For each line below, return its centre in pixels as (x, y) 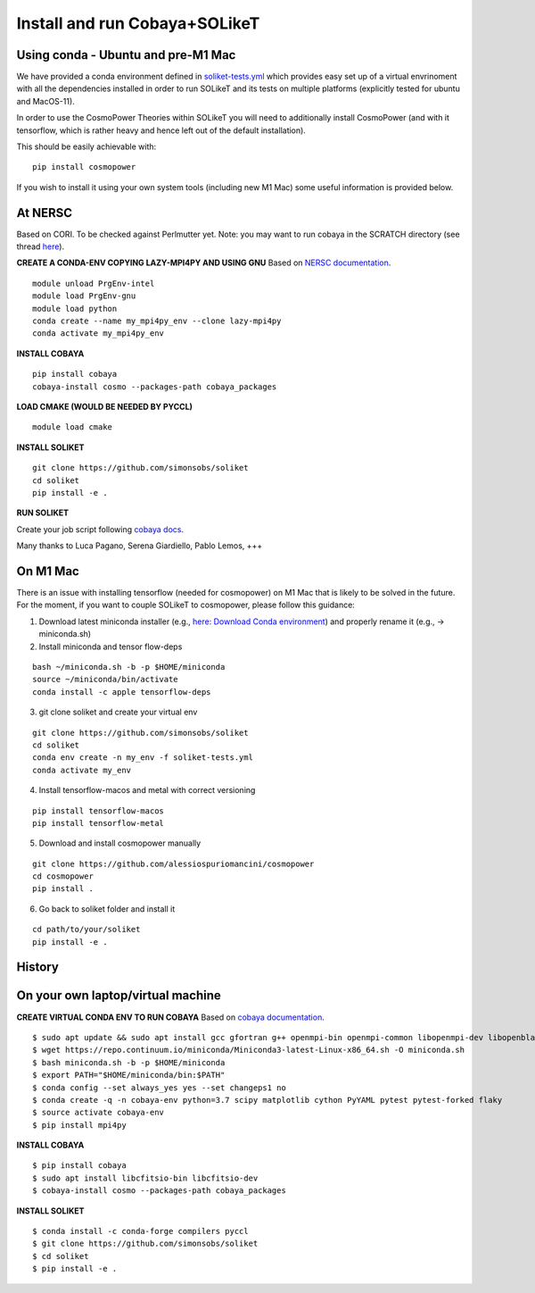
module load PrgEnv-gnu (84, 296)
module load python (75, 309)
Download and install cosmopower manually (120, 843)
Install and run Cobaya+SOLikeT (138, 23)
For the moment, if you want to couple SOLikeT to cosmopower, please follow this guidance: (186, 605)
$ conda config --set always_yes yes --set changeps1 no (160, 1088)
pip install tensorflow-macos (99, 811)
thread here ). (41, 246)
